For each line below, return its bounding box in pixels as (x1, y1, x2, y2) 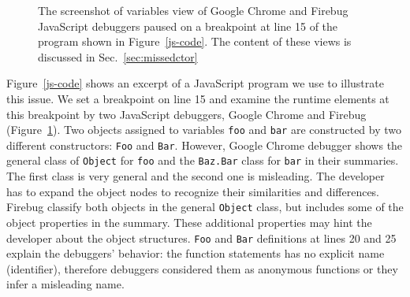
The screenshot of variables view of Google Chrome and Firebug (38, 2, 348, 18)
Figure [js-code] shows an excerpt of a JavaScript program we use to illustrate (6, 75, 384, 91)
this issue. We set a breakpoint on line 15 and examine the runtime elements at (6, 90, 389, 106)
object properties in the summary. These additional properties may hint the (6, 213, 372, 230)
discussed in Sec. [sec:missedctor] (38, 48, 198, 65)
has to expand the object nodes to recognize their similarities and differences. (6, 183, 380, 199)
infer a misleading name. (6, 276, 125, 292)
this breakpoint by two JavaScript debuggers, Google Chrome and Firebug (6, 106, 367, 122)
